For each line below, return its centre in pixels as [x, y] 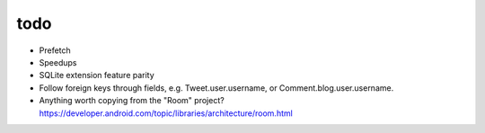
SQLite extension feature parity [97, 75]
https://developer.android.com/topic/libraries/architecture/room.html [166, 113]
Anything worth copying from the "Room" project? [132, 101]
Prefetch [55, 50]
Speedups [58, 62]
